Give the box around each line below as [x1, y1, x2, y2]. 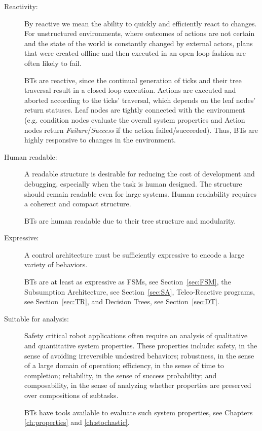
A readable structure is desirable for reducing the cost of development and [24, 168, 255, 179]
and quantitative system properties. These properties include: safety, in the [24, 340, 257, 351]
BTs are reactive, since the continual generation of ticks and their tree [24, 75, 242, 85]
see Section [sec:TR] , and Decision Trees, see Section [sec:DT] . [24, 296, 219, 307]
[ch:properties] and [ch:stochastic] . [24, 417, 130, 427]
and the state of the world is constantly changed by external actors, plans [24, 38, 253, 48]
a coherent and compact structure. [24, 198, 131, 209]
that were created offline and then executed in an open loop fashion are [24, 48, 246, 58]
